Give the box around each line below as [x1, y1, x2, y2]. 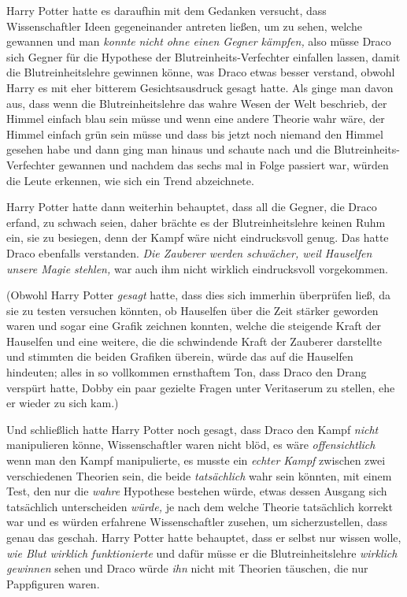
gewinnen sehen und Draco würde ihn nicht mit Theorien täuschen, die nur [6, 560, 368, 577]
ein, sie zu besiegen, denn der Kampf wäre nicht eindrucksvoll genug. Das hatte [6, 229, 389, 246]
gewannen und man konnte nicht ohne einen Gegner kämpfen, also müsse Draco [6, 33, 391, 50]
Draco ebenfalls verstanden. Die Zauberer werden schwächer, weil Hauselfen [6, 244, 372, 261]
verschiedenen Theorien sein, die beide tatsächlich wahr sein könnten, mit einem [6, 467, 392, 484]
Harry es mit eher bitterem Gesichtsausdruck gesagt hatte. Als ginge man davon [6, 79, 394, 95]
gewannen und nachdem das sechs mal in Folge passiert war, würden [58, 156, 389, 172]
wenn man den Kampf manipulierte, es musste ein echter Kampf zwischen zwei [6, 452, 386, 469]
